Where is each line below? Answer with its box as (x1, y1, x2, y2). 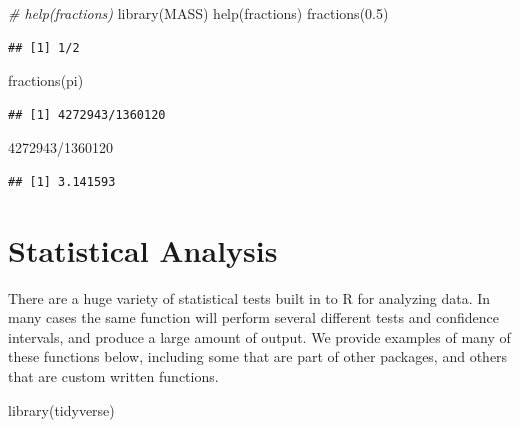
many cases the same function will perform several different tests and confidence (8, 307, 499, 328)
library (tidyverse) (8, 399, 115, 420)
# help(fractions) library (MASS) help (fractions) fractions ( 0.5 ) (8, 3, 389, 23)
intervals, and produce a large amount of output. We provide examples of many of (8, 326, 511, 347)
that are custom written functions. (8, 366, 219, 387)
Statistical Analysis (8, 229, 278, 270)
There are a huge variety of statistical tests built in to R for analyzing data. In (8, 287, 491, 308)
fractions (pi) (8, 70, 84, 91)
